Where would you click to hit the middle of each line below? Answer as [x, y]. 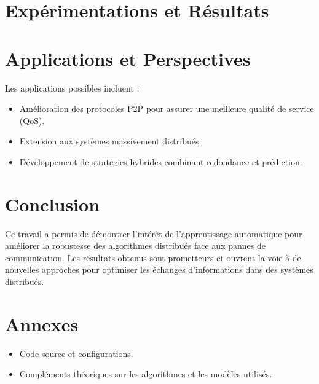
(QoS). [32, 120]
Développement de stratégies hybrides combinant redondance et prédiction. [161, 161]
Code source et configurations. [76, 353]
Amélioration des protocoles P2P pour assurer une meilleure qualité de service [167, 108]
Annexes [42, 323]
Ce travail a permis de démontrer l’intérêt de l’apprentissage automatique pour [154, 233]
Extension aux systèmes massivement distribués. [110, 141]
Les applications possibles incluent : [72, 88]
